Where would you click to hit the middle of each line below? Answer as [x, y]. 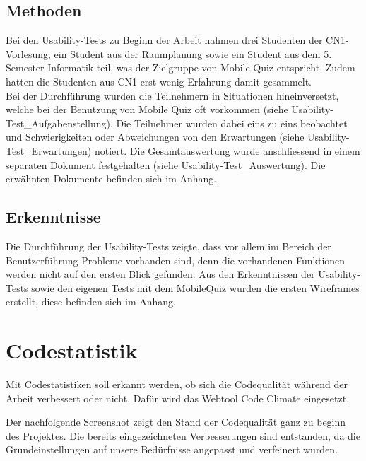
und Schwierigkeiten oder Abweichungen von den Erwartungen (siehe [155, 137]
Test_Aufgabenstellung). [59, 123]
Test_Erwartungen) [49, 150]
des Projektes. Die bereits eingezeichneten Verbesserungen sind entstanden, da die [183, 435]
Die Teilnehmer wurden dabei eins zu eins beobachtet [232, 123]
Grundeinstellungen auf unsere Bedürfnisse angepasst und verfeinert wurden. [172, 449]
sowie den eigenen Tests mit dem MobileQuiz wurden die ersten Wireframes [195, 287]
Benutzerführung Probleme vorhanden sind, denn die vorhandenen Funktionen [176, 260]
